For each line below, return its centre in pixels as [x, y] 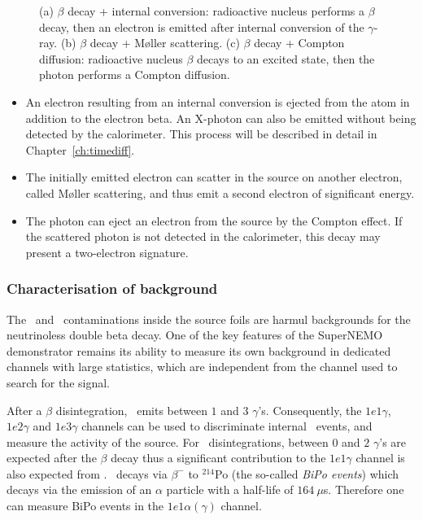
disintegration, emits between [131, 410]
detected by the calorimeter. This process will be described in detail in [201, 134]
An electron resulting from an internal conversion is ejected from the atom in [218, 101]
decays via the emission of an [79, 489]
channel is [380, 458]
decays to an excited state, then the [286, 58]
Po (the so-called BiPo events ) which [307, 473]
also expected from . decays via [87, 473]
